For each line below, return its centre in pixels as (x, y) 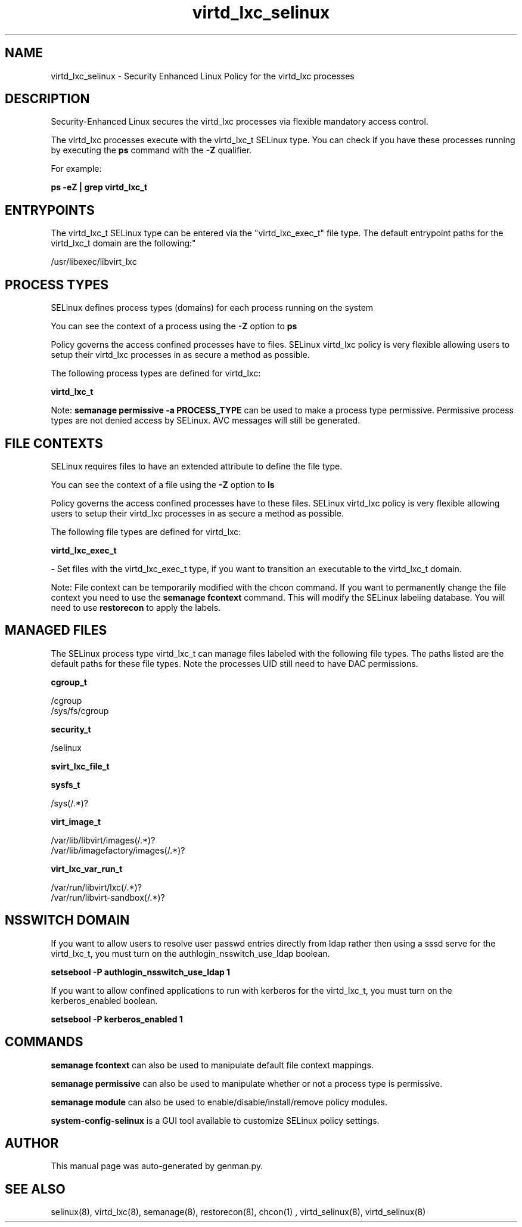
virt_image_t (76, 821)
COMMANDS (44, 1042)
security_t (71, 729)
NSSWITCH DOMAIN (67, 920)
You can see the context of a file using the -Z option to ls (163, 484)
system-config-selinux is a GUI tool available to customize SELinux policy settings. (215, 1120)
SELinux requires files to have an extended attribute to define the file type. (197, 466)
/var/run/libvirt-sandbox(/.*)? (108, 897)
